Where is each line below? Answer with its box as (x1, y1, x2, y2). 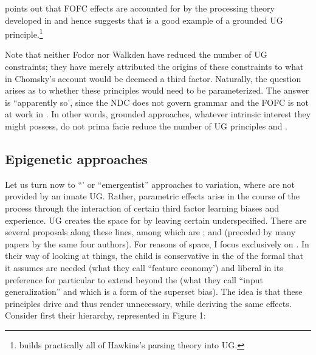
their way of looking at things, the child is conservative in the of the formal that (5, 249, 304, 262)
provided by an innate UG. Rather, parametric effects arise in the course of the (5, 190, 300, 202)
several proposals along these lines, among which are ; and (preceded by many (5, 226, 296, 238)
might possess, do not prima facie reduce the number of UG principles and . (5, 120, 287, 132)
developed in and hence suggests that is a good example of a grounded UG (5, 13, 283, 26)
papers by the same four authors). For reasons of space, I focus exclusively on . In (5, 237, 309, 250)
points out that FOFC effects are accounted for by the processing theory (5, 2, 275, 14)
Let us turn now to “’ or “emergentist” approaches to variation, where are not (5, 177, 295, 190)
